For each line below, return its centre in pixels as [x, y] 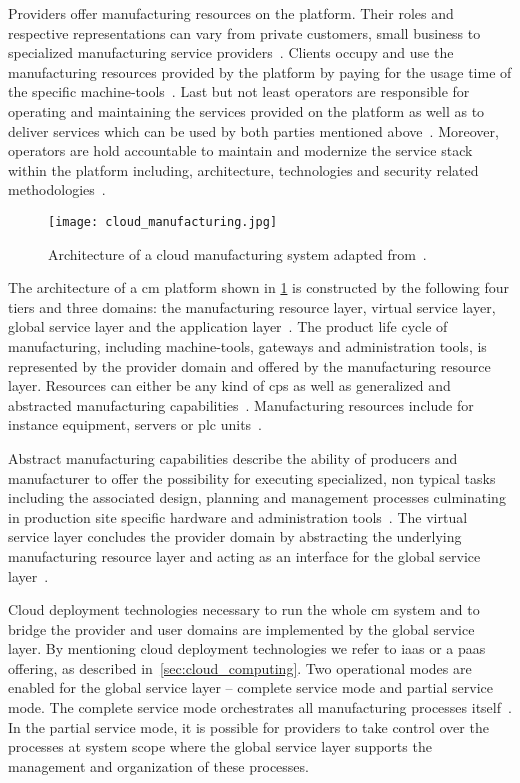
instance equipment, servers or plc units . [135, 424]
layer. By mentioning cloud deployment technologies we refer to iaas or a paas [247, 648]
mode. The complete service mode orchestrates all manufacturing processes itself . [260, 707]
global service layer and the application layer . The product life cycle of [228, 326]
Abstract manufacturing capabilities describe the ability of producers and [233, 457]
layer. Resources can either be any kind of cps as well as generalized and [229, 385]
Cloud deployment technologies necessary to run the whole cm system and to [244, 609]
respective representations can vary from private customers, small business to [244, 32]
